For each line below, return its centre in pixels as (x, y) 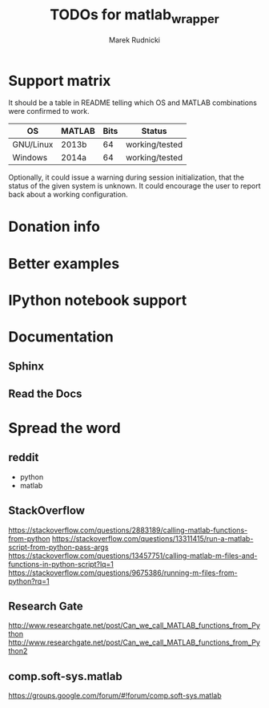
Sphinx (26, 366)
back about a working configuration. (68, 195)
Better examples (64, 263)
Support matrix (60, 81)
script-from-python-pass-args (58, 547)
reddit (24, 457)
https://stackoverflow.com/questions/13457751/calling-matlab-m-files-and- (133, 556)
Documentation (61, 337)
